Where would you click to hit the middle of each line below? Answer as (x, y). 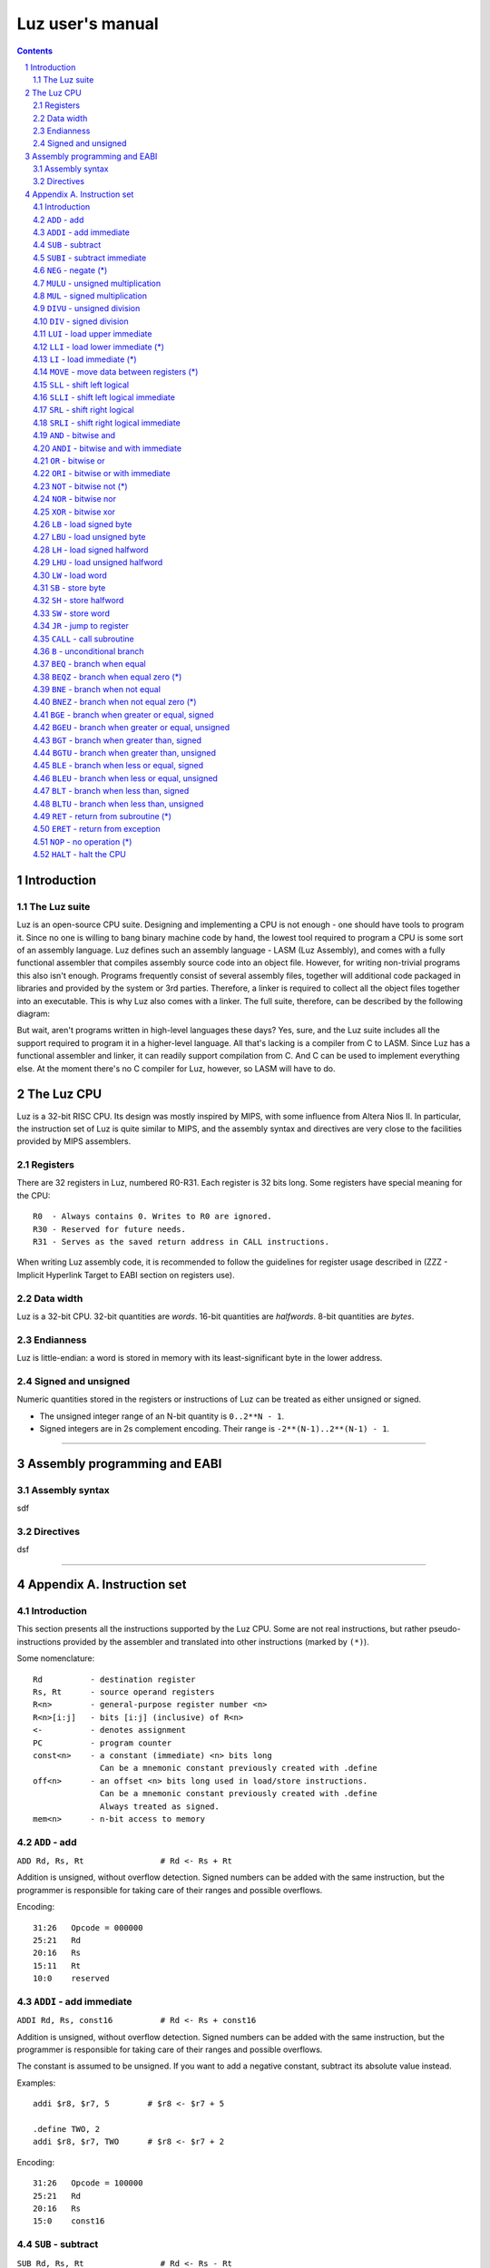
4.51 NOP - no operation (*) (83, 841)
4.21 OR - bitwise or (69, 461)
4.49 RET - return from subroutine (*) (102, 816)
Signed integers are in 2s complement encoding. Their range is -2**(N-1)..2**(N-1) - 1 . (215, 1428)
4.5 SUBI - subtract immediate (90, 258)
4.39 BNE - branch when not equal (97, 689)
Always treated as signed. (160, 1806)
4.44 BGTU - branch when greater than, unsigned (125, 753)
